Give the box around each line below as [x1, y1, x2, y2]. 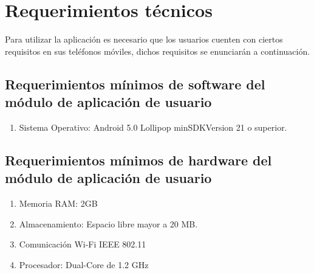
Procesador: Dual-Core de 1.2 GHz [19, 258, 149, 271]
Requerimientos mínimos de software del [5, 74, 265, 93]
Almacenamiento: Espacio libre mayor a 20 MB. [19, 217, 198, 230]
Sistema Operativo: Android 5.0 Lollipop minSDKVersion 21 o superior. [19, 120, 287, 133]
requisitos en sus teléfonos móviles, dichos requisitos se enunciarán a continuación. [5, 44, 310, 57]
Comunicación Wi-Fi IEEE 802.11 [19, 238, 146, 251]
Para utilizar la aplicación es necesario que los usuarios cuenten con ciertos [5, 33, 283, 46]
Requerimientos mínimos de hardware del [5, 150, 272, 169]
